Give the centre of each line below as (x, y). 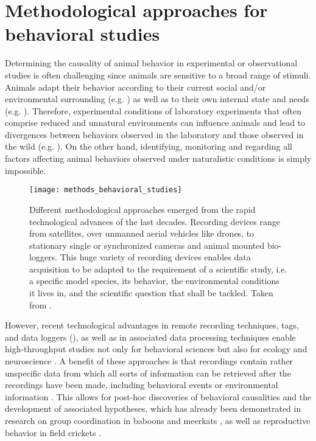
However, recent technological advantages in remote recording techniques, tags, (152, 325)
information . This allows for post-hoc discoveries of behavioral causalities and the (158, 396)
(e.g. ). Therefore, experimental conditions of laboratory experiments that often (153, 110)
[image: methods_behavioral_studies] (106, 190)
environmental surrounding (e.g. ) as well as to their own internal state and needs (157, 99)
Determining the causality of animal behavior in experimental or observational (151, 63)
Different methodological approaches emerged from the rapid (142, 209)
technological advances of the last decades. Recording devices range (155, 221)
